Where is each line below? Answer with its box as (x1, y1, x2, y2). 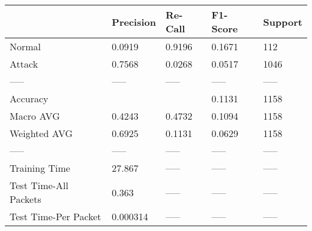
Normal (10, 39, 41, 53)
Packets (10, 192, 41, 206)
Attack (10, 57, 38, 71)
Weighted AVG (10, 126, 73, 140)
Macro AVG (10, 109, 60, 123)
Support (263, 14, 302, 29)
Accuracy (10, 92, 49, 105)
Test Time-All (10, 178, 68, 192)
